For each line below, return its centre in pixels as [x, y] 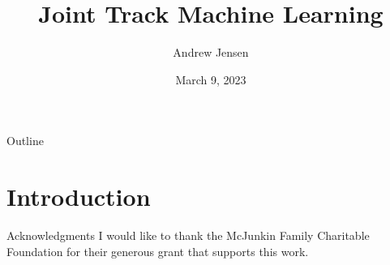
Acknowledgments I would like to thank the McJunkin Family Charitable [188, 235]
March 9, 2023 [211, 79]
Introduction [79, 197]
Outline [25, 141]
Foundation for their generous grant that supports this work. [158, 251]
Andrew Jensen [211, 52]
